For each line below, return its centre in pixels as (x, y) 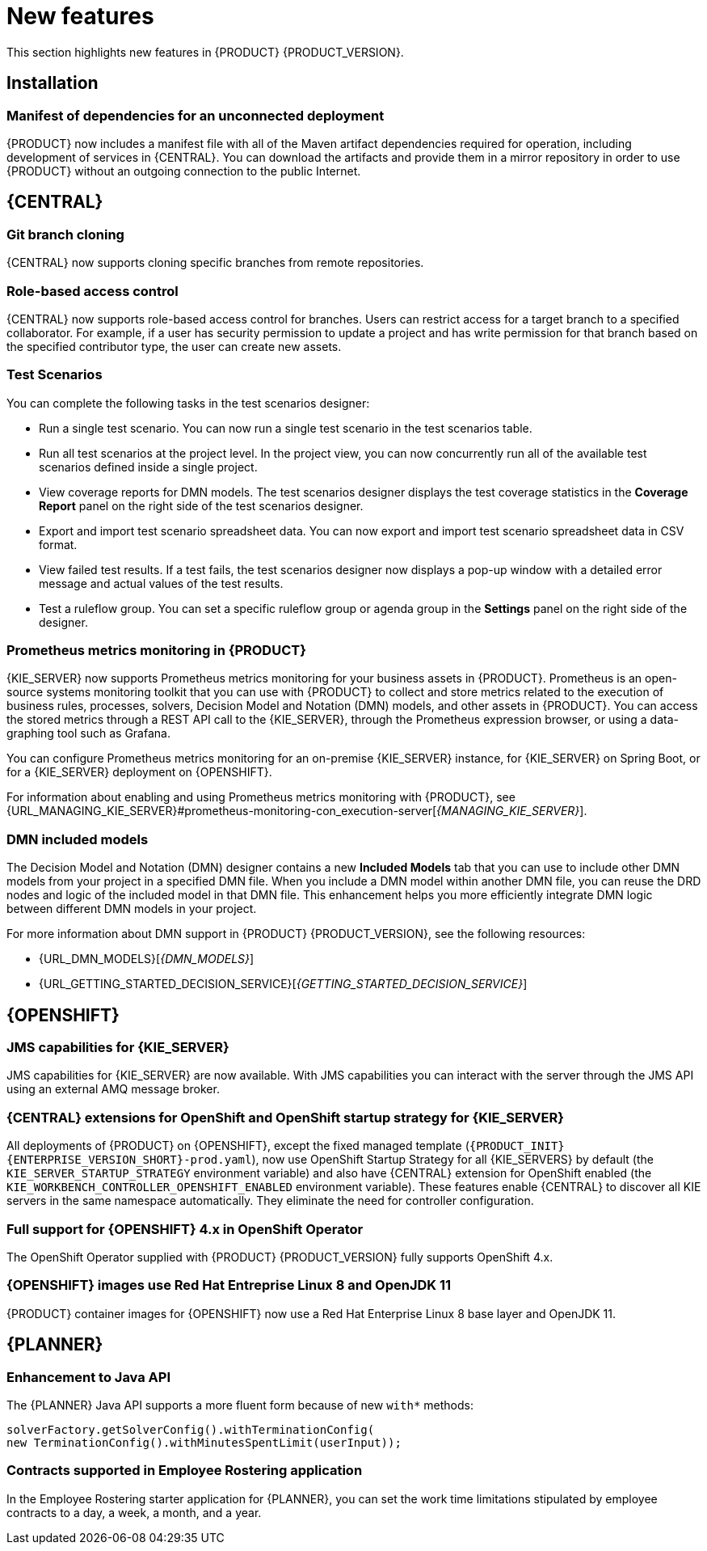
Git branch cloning (65, 234)
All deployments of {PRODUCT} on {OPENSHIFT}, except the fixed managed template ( (238, 1146)
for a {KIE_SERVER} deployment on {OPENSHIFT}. (139, 772)
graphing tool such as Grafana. (88, 733)
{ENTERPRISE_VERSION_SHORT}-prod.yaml (129, 1160)
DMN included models (78, 839)
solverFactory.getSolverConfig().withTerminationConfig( (191, 1429)
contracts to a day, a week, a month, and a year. (134, 1512)
